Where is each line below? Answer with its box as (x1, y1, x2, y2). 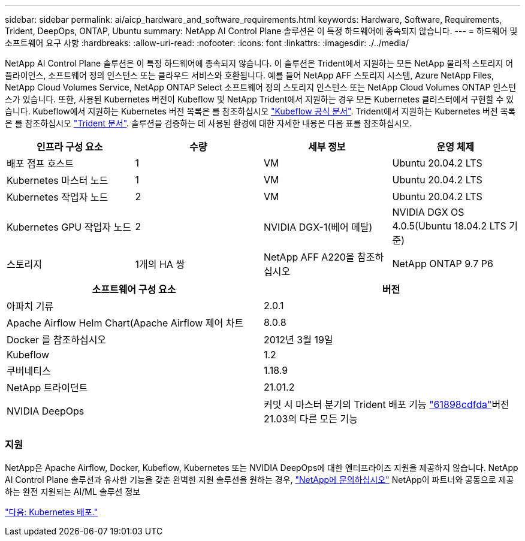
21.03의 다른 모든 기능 (264, 413, 358, 425)
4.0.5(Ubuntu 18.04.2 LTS (392, 220, 506, 232)
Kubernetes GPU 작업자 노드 (7, 221, 131, 233)
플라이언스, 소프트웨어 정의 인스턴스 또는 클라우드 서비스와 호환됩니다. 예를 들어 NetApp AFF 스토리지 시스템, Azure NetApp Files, (5, 70, 494, 80)
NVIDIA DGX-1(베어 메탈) (264, 221, 373, 233)
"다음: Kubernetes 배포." (5, 506, 98, 517)
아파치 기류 (7, 300, 54, 312)
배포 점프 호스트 (7, 158, 74, 170)
